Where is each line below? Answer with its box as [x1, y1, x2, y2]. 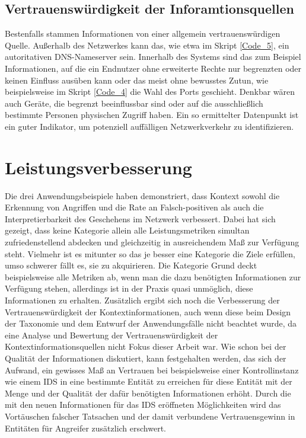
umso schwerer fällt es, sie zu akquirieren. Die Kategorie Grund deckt [5, 259, 257, 271]
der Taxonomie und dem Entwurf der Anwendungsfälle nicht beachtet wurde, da [5, 317, 297, 330]
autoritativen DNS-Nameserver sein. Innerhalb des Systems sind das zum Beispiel [5, 50, 301, 63]
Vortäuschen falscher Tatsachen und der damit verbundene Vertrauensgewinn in [5, 410, 295, 422]
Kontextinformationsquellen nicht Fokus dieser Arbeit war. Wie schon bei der [5, 340, 286, 353]
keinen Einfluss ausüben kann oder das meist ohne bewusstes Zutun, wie [5, 73, 269, 86]
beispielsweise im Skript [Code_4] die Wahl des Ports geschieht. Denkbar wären [5, 85, 295, 98]
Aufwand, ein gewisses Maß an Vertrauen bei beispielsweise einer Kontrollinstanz [5, 363, 299, 376]
